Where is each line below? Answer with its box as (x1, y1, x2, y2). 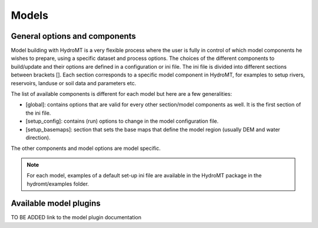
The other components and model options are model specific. (11, 145, 161, 152)
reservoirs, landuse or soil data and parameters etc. (11, 79, 137, 86)
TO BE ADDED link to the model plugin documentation (11, 214, 141, 221)
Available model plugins (11, 199, 101, 209)
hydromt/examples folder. (26, 180, 90, 187)
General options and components (11, 31, 137, 41)
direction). (25, 134, 51, 141)
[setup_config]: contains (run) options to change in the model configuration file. (25, 118, 219, 125)
